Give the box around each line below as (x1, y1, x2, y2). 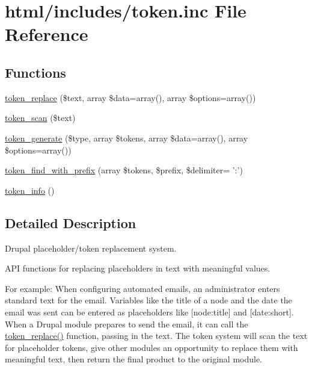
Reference (5, 22, 88, 46)
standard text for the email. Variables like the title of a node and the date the (5, 294, 292, 306)
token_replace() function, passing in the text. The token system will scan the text (5, 329, 308, 342)
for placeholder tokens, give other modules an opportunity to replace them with (5, 341, 298, 353)
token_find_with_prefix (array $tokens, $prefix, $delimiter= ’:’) (5, 164, 243, 176)
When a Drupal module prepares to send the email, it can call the (5, 317, 248, 330)
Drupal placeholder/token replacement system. (5, 241, 177, 254)
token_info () (5, 184, 55, 196)
